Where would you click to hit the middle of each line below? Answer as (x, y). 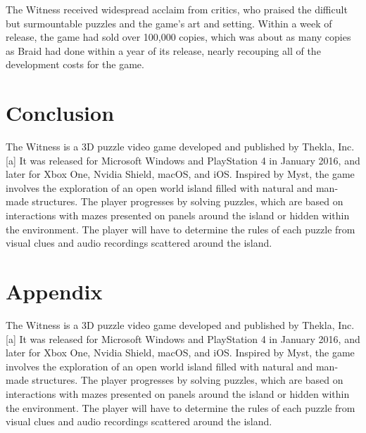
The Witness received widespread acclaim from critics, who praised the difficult (177, 9)
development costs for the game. (75, 64)
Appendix (54, 291)
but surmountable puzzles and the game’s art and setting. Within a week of (169, 23)
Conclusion (60, 113)
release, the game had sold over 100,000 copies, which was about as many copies (178, 37)
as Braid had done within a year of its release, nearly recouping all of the (163, 50)
